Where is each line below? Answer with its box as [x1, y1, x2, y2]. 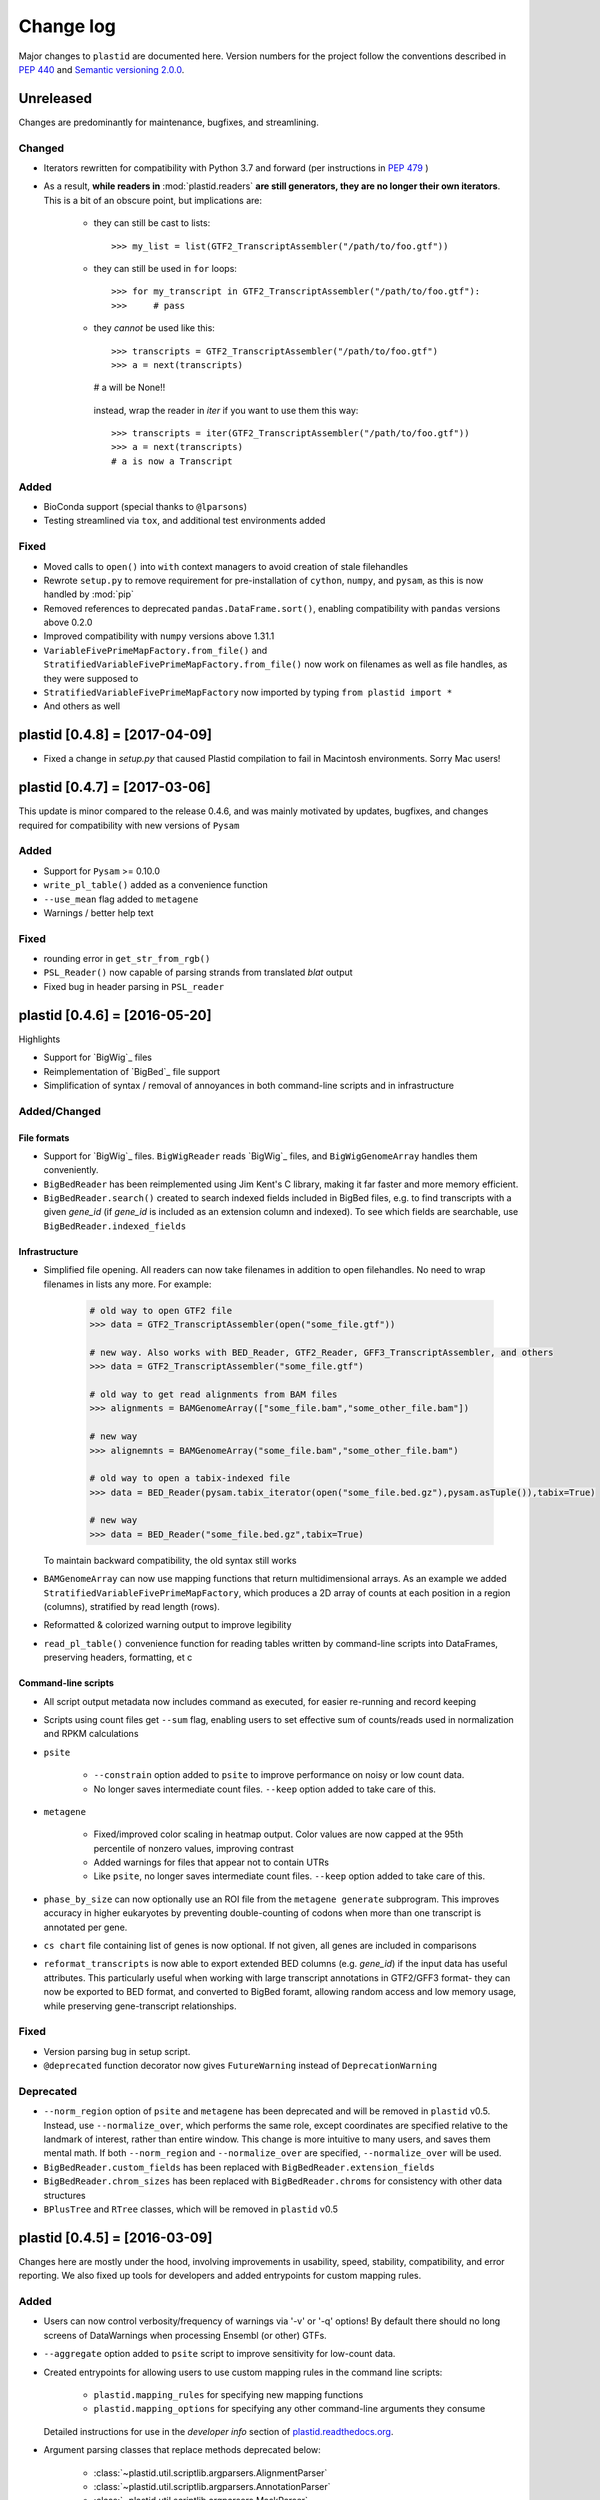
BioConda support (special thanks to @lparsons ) [43, 500, 247, 512]
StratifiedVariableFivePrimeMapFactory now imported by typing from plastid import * [43, 686, 453, 699]
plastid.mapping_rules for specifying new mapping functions [93, 2389, 364, 2401]
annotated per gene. [43, 1921, 128, 1933]
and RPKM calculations [43, 1728, 139, 1740]
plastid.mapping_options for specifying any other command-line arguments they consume [93, 2403, 486, 2415]
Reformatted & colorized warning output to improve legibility [43, 1619, 292, 1631]
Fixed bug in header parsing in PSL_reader [43, 980, 225, 992]
